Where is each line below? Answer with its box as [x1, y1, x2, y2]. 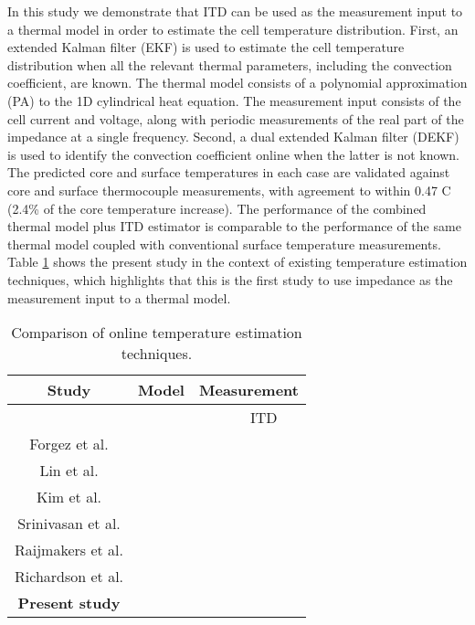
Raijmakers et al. [15, 539, 124, 561]
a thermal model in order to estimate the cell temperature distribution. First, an [7, 19, 459, 38]
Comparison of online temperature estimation [11, 322, 302, 344]
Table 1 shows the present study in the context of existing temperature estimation [7, 252, 468, 271]
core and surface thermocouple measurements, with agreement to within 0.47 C [7, 180, 451, 199]
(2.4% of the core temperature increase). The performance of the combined [7, 198, 427, 217]
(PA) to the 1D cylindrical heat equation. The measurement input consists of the [7, 90, 461, 110]
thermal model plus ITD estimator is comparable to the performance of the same [7, 217, 461, 236]
